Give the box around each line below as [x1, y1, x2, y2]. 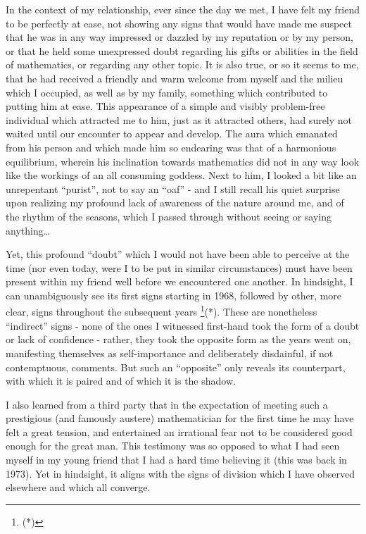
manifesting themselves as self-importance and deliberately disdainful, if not [6, 345, 334, 360]
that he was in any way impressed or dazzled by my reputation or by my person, [6, 30, 353, 44]
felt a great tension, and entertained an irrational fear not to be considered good [6, 424, 353, 439]
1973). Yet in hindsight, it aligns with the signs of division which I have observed [6, 466, 355, 480]
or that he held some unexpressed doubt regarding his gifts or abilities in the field [6, 43, 358, 58]
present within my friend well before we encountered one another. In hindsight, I [6, 274, 353, 289]
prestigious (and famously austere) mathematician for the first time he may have [6, 411, 354, 426]
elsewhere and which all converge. [6, 480, 151, 495]
